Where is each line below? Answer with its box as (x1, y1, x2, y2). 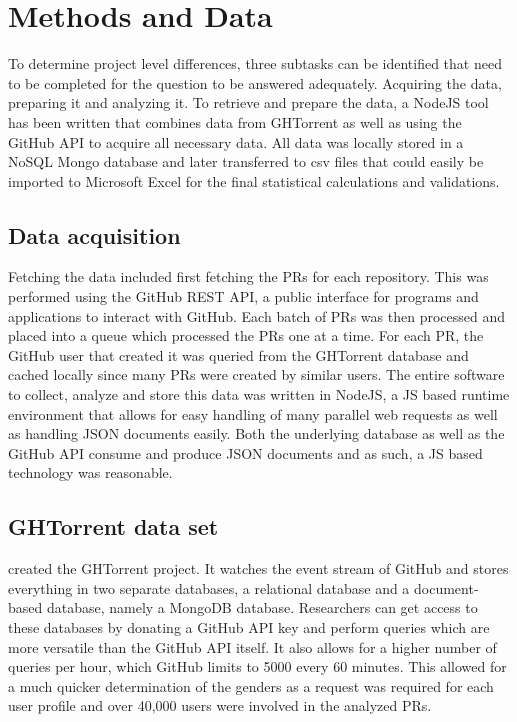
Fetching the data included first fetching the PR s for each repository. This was (8, 266, 489, 287)
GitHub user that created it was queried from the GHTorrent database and (8, 344, 469, 365)
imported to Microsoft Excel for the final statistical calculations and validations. (8, 170, 500, 191)
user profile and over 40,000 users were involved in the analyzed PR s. (8, 695, 432, 716)
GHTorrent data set (8, 511, 219, 542)
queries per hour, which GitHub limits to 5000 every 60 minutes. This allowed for (8, 656, 507, 677)
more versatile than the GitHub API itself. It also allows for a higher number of (8, 636, 497, 657)
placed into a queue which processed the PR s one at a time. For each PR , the (8, 325, 484, 346)
